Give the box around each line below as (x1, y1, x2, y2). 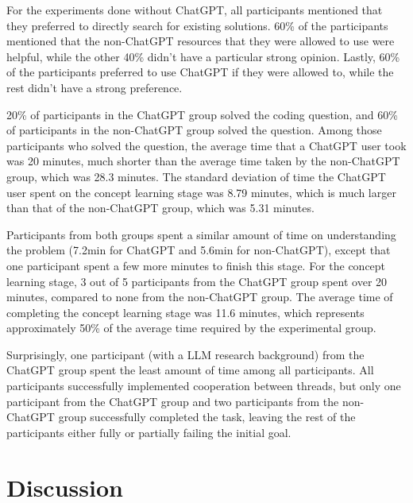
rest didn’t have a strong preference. (6, 79, 183, 95)
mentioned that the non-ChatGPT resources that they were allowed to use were (6, 33, 395, 49)
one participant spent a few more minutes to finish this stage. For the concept (6, 257, 386, 273)
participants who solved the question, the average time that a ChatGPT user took (6, 137, 407, 153)
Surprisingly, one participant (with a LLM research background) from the (6, 346, 365, 362)
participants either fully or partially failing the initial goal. (6, 424, 291, 440)
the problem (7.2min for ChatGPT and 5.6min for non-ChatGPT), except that (6, 242, 391, 258)
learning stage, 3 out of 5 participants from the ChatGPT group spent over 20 (6, 273, 388, 289)
